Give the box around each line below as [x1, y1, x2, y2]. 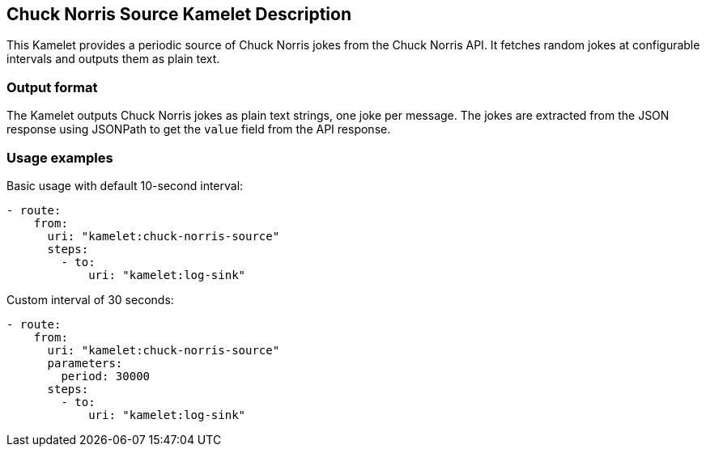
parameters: [47, 356, 123, 370]
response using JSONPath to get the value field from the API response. [6, 122, 391, 137]
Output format [6, 78, 98, 95]
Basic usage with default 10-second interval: [6, 178, 244, 193]
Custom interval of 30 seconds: [6, 292, 174, 307]
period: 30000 [61, 369, 151, 383]
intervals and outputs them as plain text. [6, 52, 220, 66]
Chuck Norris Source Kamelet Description [6, 4, 351, 24]
